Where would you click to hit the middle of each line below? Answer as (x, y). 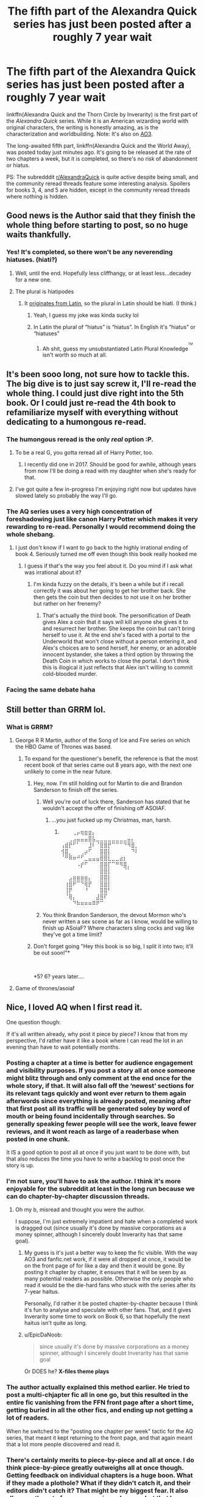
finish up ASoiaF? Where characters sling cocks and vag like (118, 928)
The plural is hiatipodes (44, 291)
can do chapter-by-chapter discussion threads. (78, 1197)
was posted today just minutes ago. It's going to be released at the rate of (99, 152)
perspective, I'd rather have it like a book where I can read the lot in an (95, 1040)
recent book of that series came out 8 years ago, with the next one (108, 765)
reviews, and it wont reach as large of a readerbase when (93, 1131)
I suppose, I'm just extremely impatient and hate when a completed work (106, 1222)
